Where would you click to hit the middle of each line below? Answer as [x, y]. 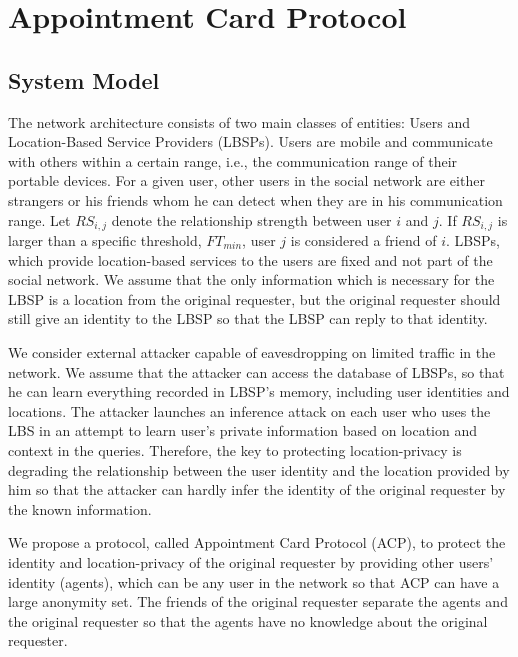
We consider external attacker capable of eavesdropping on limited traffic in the [252, 351]
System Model [84, 79]
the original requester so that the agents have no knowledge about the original [248, 620]
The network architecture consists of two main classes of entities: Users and [239, 121]
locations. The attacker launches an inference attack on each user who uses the [249, 410]
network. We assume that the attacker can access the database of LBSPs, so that [256, 371]
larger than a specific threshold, [105, 240]
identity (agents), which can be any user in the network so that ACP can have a [254, 581]
